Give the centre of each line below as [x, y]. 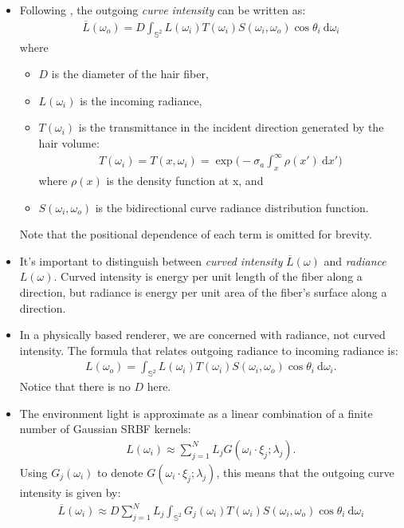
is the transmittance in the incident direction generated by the [231, 127]
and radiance [355, 260]
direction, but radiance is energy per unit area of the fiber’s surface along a [203, 292]
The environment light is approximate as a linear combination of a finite [196, 413]
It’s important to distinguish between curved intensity [151, 260]
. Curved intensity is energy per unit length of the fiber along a [208, 276]
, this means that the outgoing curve [305, 472]
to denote [120, 472]
